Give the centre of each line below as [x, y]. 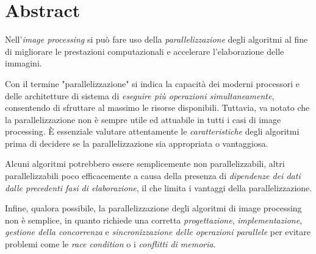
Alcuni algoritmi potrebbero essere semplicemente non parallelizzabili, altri [145, 164]
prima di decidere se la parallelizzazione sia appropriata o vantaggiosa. [137, 143]
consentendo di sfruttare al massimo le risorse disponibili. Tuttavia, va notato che [157, 108]
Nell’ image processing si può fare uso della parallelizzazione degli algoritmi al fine [156, 39]
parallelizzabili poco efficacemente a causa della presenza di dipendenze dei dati [153, 176]
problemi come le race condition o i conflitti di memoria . [110, 244]
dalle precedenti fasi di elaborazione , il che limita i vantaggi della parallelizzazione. [159, 187]
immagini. [23, 63]
